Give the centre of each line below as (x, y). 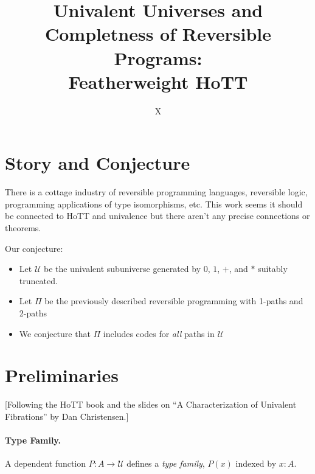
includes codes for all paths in (159, 333)
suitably (273, 269)
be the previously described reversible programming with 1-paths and (174, 301)
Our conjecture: (34, 248)
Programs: (158, 58)
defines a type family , (166, 463)
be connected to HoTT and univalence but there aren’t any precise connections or (157, 216)
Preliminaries (62, 375)
